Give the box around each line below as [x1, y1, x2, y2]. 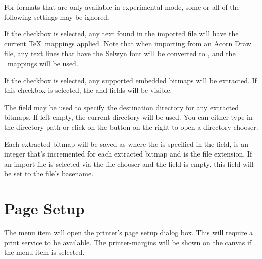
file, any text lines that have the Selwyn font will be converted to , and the [4, 48, 236, 59]
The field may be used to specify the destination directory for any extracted [4, 101, 239, 112]
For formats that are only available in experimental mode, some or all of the [4, 2, 240, 12]
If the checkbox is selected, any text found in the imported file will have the [4, 28, 239, 39]
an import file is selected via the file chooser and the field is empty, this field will [4, 158, 254, 169]
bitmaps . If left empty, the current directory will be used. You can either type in [4, 112, 253, 122]
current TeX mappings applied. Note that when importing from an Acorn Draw [4, 38, 251, 48]
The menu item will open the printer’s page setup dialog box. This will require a [4, 227, 253, 238]
